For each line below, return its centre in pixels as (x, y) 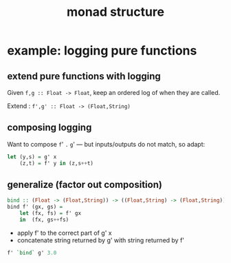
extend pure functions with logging (84, 76)
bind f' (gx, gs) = (35, 207)
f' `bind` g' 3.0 (32, 253)
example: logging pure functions (102, 51)
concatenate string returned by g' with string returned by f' (100, 240)
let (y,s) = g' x (32, 157)
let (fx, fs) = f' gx (50, 213)
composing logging (49, 128)
